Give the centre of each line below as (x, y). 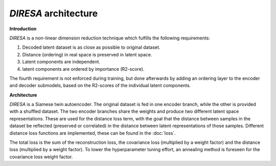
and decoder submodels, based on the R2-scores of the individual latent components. (100, 86)
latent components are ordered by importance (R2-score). (83, 69)
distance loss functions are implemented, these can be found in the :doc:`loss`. (93, 133)
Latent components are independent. (61, 62)
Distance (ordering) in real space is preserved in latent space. (87, 54)
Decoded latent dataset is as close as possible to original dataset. (91, 47)
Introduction (23, 29)
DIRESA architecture (54, 13)
